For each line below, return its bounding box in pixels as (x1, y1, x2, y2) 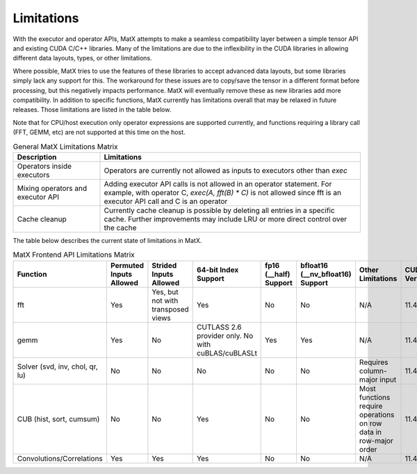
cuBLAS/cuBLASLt (197, 348, 257, 357)
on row (359, 418, 382, 428)
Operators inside (17, 161, 72, 171)
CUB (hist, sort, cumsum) (17, 414, 100, 423)
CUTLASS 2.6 (197, 322, 243, 332)
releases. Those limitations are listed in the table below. (13, 105, 172, 114)
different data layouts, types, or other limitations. (13, 54, 152, 62)
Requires (359, 357, 389, 367)
